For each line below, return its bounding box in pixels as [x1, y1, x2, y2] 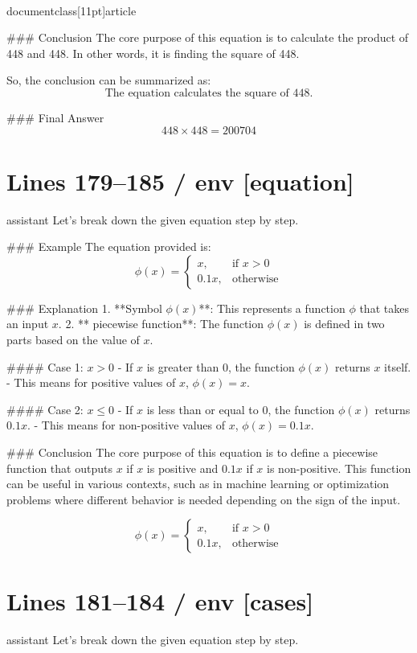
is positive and [146, 459, 219, 476]
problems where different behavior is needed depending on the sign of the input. [6, 491, 401, 507]
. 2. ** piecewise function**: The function [58, 315, 264, 332]
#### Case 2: [6, 400, 84, 417]
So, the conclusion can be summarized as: [6, 72, 211, 88]
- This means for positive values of [6, 374, 176, 391]
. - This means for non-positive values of [27, 417, 226, 433]
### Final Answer [6, 109, 104, 125]
